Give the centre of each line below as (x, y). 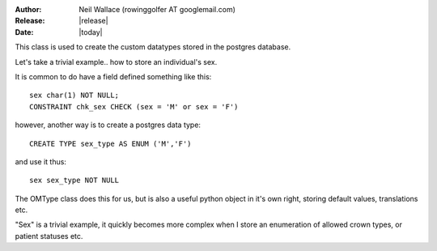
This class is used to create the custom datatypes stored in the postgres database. (153, 47)
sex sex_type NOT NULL (74, 181)
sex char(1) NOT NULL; (74, 96)
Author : (28, 9)
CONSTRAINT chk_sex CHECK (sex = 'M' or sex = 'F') (134, 106)
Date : (24, 32)
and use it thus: (40, 161)
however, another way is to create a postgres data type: (108, 125)
